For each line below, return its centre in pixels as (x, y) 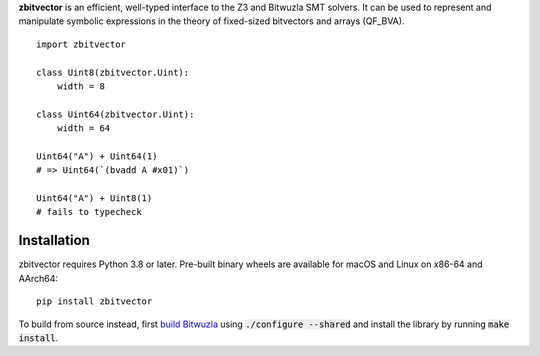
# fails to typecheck (89, 212)
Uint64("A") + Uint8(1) (94, 198)
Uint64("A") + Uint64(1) (97, 156)
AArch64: (38, 278)
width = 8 (80, 86)
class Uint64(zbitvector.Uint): (115, 114)
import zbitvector (81, 44)
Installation (54, 240)
